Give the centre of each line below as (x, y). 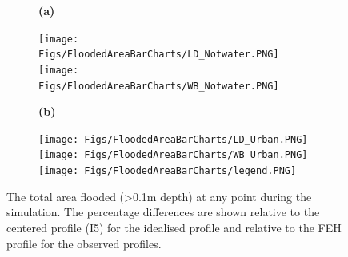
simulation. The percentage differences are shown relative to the (163, 212)
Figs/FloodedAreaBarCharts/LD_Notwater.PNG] (159, 55)
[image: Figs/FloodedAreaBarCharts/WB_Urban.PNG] (173, 155)
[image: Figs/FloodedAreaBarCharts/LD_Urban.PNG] (173, 139)
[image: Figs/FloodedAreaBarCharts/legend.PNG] (168, 171)
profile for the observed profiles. (84, 243)
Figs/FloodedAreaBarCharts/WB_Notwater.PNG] (159, 86)
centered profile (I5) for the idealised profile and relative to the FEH (174, 227)
